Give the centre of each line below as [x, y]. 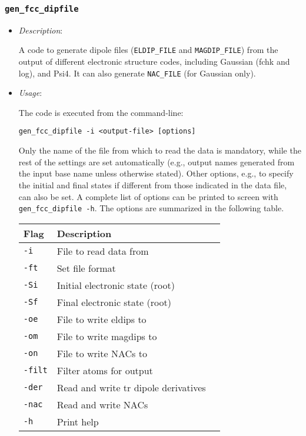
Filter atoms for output [105, 370]
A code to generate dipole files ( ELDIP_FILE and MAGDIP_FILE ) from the [148, 50]
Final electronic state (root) [114, 302]
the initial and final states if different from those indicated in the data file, [153, 184]
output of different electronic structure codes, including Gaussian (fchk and [154, 61]
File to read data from [103, 251]
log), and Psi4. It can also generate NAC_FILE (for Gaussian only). [137, 73]
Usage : [30, 93]
